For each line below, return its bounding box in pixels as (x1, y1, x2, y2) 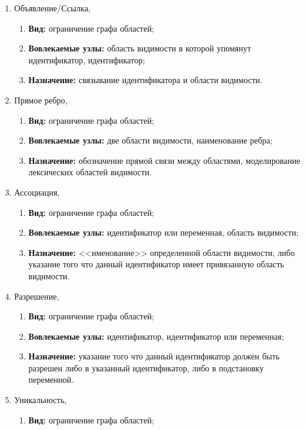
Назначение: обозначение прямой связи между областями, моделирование (28, 154, 300, 166)
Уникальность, (14, 394, 67, 406)
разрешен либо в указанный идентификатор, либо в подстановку (28, 361, 264, 374)
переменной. (28, 373, 74, 386)
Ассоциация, (14, 185, 60, 198)
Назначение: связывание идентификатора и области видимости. (28, 74, 262, 86)
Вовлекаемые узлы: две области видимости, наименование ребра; (28, 134, 273, 147)
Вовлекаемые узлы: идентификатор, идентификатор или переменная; (28, 330, 284, 342)
